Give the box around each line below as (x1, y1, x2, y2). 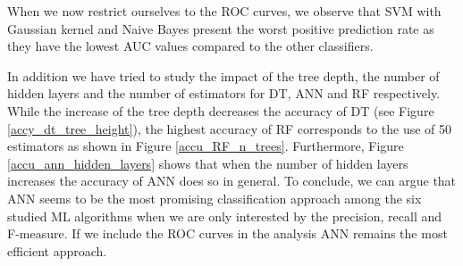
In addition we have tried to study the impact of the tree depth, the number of (7, 66, 440, 85)
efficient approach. (7, 241, 107, 260)
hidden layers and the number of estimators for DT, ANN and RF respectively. (7, 84, 441, 103)
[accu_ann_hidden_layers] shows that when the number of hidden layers (7, 154, 408, 172)
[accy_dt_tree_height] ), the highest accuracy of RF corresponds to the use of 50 (7, 119, 452, 137)
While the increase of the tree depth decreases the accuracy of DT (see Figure (7, 101, 434, 120)
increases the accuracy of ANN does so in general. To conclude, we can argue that (7, 171, 457, 190)
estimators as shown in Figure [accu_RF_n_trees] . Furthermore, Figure (7, 137, 404, 155)
